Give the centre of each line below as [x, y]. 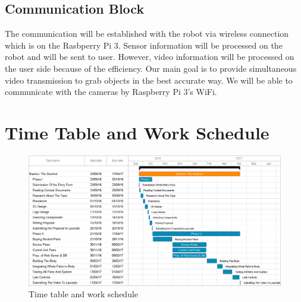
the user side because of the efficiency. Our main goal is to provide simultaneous [151, 68]
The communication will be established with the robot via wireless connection [147, 34]
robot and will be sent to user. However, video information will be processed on [150, 57]
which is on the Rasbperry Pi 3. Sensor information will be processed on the [144, 45]
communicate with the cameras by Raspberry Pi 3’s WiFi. [111, 92]
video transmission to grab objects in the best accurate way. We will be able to [149, 80]
